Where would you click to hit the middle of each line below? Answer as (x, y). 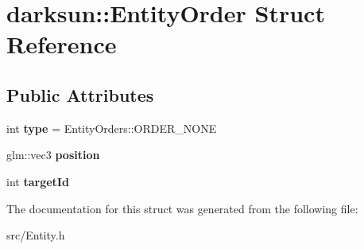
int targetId (38, 181)
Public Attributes (80, 94)
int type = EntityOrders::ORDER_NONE (112, 128)
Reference (62, 44)
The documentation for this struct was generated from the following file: (182, 208)
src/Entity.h (36, 235)
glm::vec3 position (53, 155)
